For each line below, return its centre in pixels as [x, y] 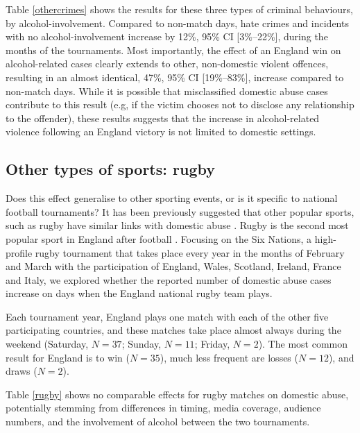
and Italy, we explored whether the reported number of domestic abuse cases [169, 279]
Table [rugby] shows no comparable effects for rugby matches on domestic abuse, [177, 394]
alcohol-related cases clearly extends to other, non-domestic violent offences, [167, 63]
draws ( [22, 371]
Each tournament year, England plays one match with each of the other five [167, 316]
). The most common [303, 344]
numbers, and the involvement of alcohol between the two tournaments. [158, 422]
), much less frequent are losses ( [229, 357]
